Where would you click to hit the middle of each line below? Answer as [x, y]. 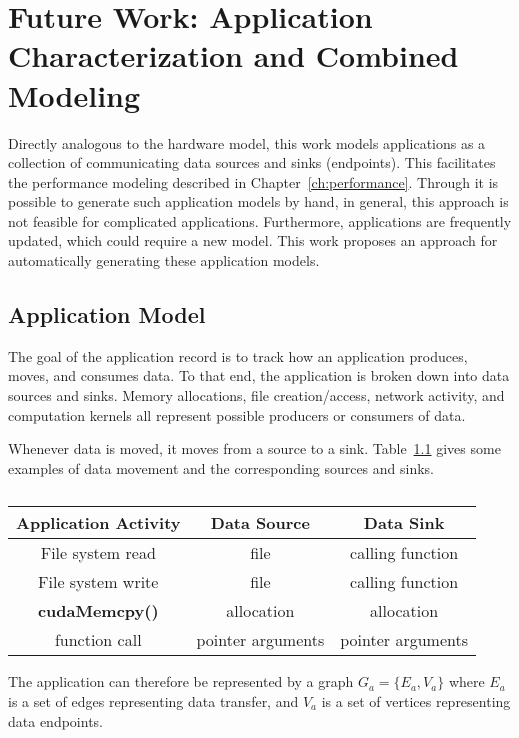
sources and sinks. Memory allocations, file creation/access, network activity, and [256, 395]
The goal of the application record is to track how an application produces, [238, 355]
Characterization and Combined [233, 55]
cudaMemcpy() [98, 611]
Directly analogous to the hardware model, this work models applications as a [247, 142]
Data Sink [404, 523]
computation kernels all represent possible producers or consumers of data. [237, 414]
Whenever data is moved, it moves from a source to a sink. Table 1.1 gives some [254, 448]
